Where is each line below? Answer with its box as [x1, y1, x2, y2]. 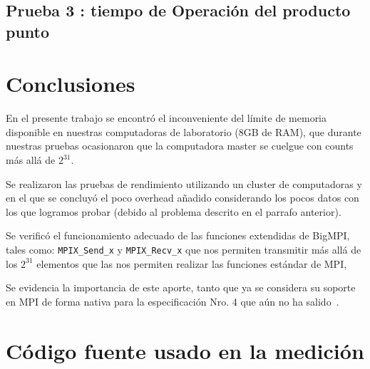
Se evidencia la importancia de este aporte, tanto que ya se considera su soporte [6, 280, 356, 295]
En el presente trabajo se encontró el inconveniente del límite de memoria [6, 110, 327, 125]
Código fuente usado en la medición [6, 336, 364, 365]
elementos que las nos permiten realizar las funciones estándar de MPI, [36, 256, 347, 271]
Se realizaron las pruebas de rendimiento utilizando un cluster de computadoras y [6, 176, 362, 191]
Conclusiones [6, 69, 135, 98]
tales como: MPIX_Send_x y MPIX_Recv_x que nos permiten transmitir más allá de [6, 242, 361, 257]
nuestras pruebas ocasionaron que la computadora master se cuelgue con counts [6, 138, 354, 153]
